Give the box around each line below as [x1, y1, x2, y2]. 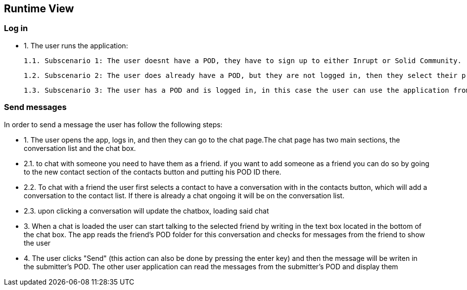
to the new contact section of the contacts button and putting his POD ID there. [24, 167, 281, 176]
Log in [4, 23, 28, 34]
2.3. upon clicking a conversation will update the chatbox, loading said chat [24, 206, 269, 215]
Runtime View [4, 2, 74, 15]
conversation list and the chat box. [24, 144, 136, 152]
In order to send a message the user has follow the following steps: [4, 120, 223, 129]
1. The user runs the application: [24, 41, 128, 50]
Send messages [4, 102, 67, 112]
